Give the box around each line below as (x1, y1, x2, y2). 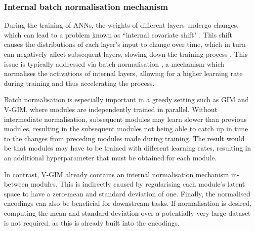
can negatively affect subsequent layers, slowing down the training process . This (4, 49, 248, 59)
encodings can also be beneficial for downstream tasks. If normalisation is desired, (4, 198, 252, 208)
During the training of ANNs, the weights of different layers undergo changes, (4, 20, 239, 30)
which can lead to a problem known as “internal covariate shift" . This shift (4, 29, 232, 39)
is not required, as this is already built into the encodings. (4, 217, 180, 228)
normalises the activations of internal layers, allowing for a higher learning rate (4, 68, 243, 78)
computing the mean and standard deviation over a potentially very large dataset (4, 207, 251, 218)
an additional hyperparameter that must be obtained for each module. (4, 152, 217, 162)
